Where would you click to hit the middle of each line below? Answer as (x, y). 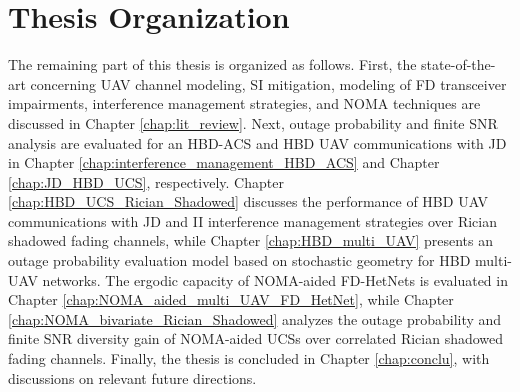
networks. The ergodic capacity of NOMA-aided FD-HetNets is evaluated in (275, 279)
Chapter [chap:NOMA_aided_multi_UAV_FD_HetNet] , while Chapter (231, 299)
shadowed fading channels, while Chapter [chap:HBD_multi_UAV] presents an (250, 240)
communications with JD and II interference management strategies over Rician (252, 220)
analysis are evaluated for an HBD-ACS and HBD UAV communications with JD (257, 142)
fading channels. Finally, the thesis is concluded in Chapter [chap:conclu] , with (249, 358)
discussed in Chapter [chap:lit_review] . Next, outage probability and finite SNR (253, 122)
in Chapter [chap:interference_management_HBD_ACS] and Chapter (224, 162)
